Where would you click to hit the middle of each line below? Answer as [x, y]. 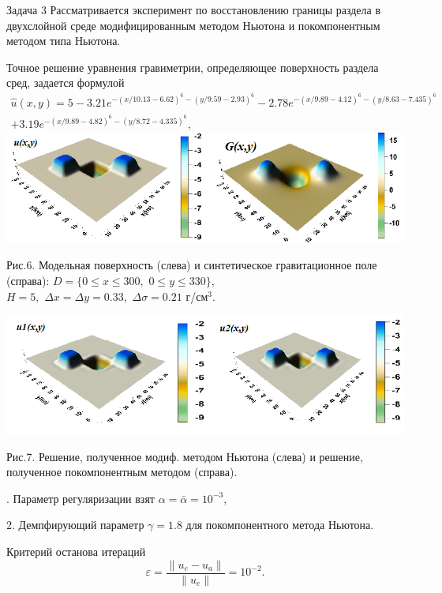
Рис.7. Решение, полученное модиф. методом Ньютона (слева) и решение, [185, 456]
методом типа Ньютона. [64, 41]
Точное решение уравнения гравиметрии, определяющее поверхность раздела [193, 67]
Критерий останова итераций [76, 552]
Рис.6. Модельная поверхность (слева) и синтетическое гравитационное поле [192, 265]
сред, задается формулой [66, 83]
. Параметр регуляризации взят [81, 498]
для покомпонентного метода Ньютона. [280, 525]
